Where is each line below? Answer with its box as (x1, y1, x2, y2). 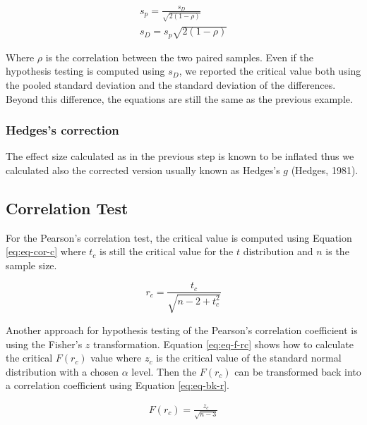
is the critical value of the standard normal (156, 350, 342, 365)
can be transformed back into (234, 364, 361, 378)
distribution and (243, 244, 313, 259)
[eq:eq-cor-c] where (6, 244, 86, 259)
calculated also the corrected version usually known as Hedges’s (6, 162, 280, 177)
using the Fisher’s (6, 336, 83, 351)
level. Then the (131, 364, 197, 378)
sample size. (6, 257, 57, 272)
